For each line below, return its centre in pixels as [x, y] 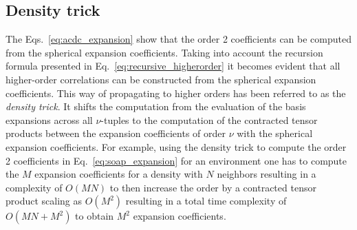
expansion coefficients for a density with [119, 174]
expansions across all [49, 119]
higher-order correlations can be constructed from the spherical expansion [161, 79]
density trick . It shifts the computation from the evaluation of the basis [156, 106]
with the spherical [275, 133]
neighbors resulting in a [267, 174]
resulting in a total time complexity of [206, 201]
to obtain [95, 216]
